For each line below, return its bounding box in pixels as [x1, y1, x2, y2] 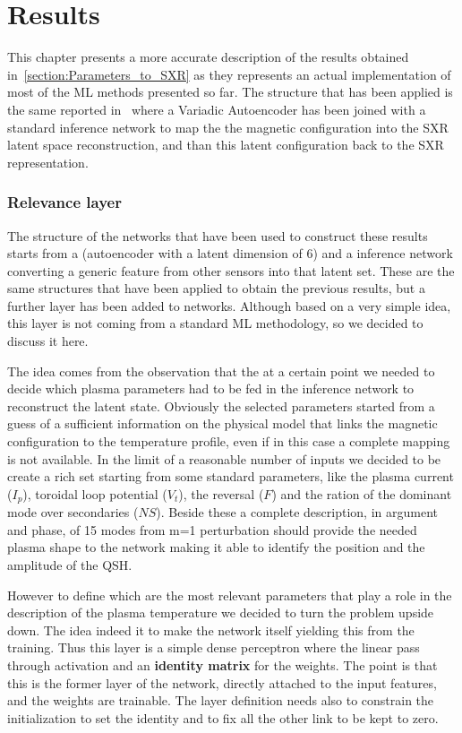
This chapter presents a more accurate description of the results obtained [7, 47, 409, 66]
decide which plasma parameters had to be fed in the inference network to [7, 379, 415, 398]
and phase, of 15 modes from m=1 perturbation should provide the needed [7, 520, 417, 539]
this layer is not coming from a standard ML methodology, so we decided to [7, 314, 423, 332]
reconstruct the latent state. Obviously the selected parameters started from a [7, 396, 435, 415]
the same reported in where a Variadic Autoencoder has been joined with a [7, 99, 426, 118]
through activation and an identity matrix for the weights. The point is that [7, 656, 438, 675]
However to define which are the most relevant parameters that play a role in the [7, 585, 452, 604]
